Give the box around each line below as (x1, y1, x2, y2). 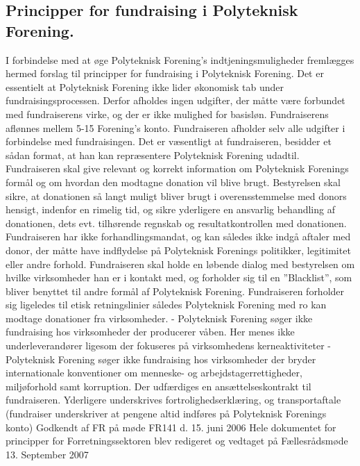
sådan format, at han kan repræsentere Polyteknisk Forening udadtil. (6, 147, 300, 162)
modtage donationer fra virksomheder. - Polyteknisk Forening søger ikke (6, 310, 313, 325)
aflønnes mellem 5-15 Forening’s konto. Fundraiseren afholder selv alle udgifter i (6, 120, 345, 135)
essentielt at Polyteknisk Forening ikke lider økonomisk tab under (6, 79, 284, 94)
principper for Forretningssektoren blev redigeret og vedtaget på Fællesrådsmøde (6, 433, 348, 448)
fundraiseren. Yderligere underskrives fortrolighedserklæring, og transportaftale (6, 392, 341, 407)
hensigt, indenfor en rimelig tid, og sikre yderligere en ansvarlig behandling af (6, 202, 335, 217)
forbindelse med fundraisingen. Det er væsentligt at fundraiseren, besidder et (6, 134, 332, 149)
